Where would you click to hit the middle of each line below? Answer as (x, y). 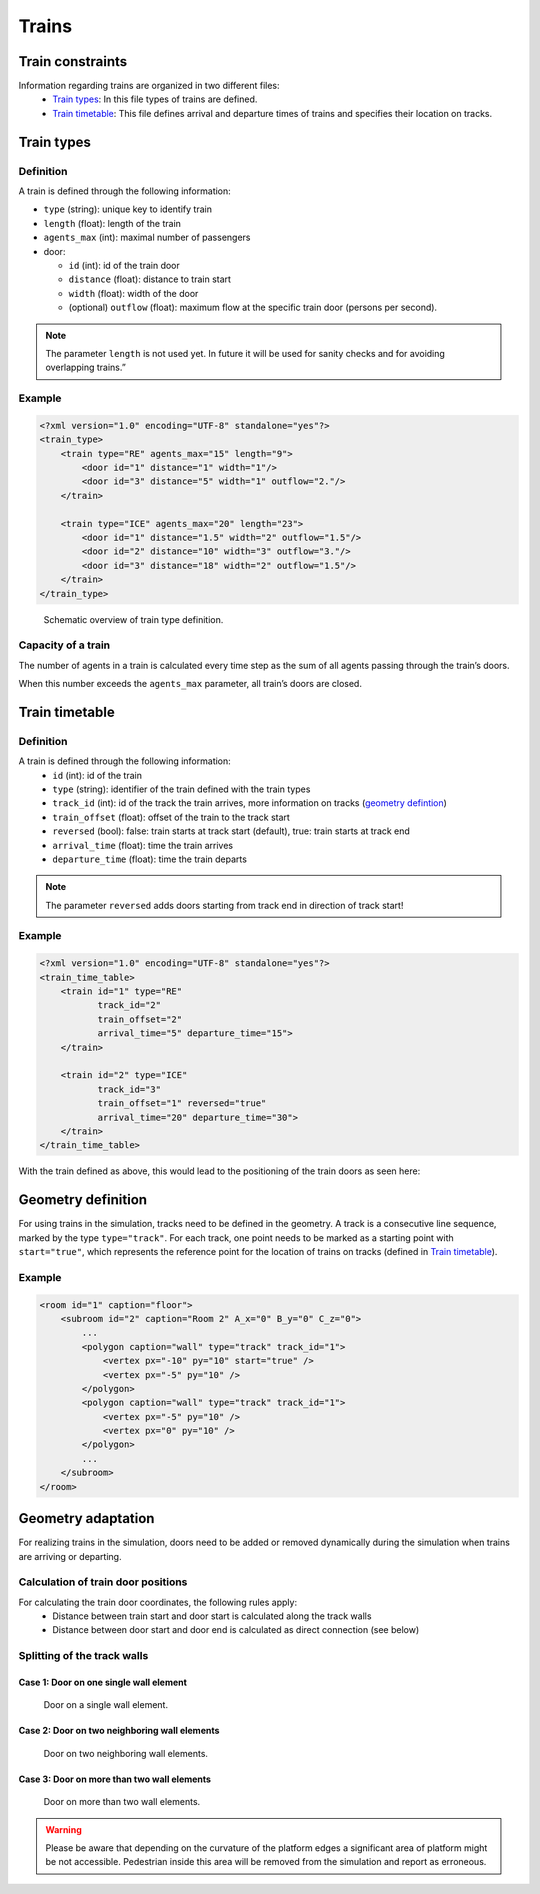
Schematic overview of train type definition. (133, 619)
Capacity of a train (64, 645)
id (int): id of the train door (124, 265)
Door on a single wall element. (106, 1705)
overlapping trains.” (86, 367)
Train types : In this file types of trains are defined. (155, 99)
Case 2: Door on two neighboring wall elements (119, 1731)
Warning (63, 1829)
